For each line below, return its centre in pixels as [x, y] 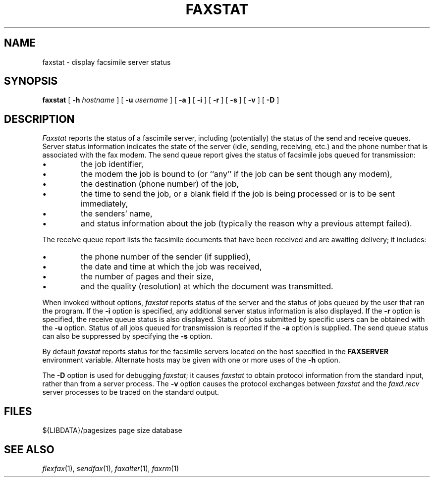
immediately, [105, 204]
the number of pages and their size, [147, 277]
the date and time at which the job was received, [171, 267]
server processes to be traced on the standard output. [131, 392]
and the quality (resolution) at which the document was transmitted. [207, 287]
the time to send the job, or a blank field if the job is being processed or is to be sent [238, 194]
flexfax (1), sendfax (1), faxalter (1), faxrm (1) [111, 468]
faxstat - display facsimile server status [107, 62]
